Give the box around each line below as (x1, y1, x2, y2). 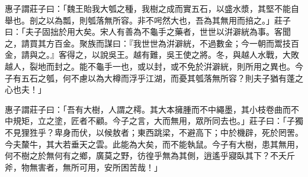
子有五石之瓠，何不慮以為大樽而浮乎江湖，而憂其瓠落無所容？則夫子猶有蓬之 (5, 71, 303, 84)
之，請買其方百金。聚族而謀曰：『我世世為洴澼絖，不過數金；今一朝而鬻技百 (5, 37, 299, 49)
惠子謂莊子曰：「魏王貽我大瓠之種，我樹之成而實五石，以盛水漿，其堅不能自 (5, 2, 299, 14)
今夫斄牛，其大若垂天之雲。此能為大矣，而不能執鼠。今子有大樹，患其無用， (5, 137, 303, 150)
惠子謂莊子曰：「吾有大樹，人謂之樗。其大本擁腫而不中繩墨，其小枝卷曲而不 (5, 103, 299, 115)
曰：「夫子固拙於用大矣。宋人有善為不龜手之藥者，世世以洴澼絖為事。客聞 (5, 25, 291, 38)
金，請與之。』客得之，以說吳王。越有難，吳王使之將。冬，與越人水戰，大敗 (5, 48, 299, 61)
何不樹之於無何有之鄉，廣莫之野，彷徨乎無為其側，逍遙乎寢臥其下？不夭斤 (5, 149, 295, 162)
